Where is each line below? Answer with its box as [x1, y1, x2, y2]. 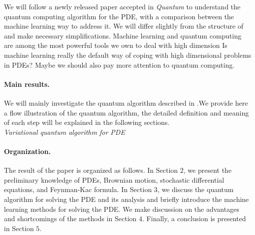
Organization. [4, 146, 51, 156]
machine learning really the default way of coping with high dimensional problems [4, 49, 252, 60]
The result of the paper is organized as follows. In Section [4, 165, 178, 175]
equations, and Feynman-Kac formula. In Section [4, 184, 152, 195]
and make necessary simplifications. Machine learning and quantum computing [4, 30, 242, 40]
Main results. [4, 78, 50, 89]
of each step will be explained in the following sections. [4, 117, 170, 127]
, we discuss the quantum [157, 184, 234, 195]
